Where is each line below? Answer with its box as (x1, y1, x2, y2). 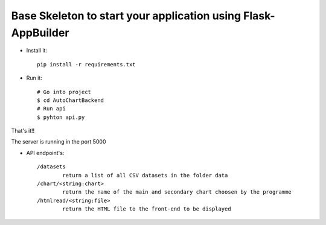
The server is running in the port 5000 (11, 138, 106, 145)
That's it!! (11, 127, 35, 135)
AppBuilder (11, 26, 69, 39)
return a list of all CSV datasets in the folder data (62, 172, 228, 179)
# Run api (37, 106, 66, 112)
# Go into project (37, 88, 92, 95)
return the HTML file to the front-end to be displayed (62, 206, 232, 212)
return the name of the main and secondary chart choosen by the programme (62, 189, 292, 195)
